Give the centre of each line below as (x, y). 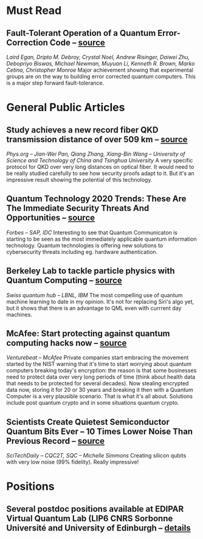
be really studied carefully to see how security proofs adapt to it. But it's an (100, 173)
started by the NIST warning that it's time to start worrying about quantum (99, 364)
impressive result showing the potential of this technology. (79, 180)
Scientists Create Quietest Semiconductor (88, 422)
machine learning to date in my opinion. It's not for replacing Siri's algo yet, (100, 301)
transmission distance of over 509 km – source (97, 139)
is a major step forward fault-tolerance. (55, 83)
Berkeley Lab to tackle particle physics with (91, 271)
